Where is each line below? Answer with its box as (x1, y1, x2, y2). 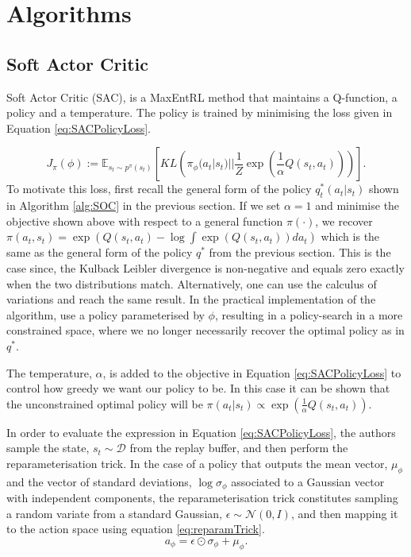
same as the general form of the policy (6, 244, 193, 261)
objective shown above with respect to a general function (6, 212, 283, 229)
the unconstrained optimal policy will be (6, 395, 203, 412)
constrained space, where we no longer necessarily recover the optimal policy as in (6, 322, 405, 338)
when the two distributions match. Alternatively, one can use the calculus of (6, 275, 377, 292)
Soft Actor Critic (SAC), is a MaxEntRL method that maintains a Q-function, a (6, 88, 398, 105)
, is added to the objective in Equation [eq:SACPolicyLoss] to (102, 364, 401, 381)
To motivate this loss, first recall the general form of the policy (6, 180, 312, 197)
